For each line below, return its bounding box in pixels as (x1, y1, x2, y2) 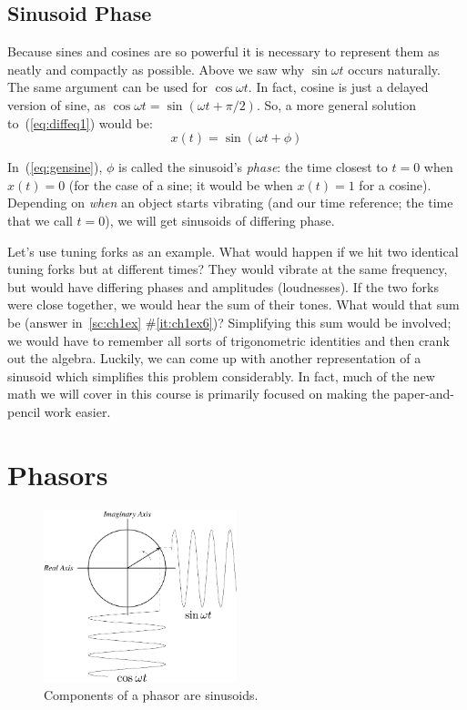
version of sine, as (7, 95, 106, 114)
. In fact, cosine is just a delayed (248, 77, 429, 96)
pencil (7, 401, 41, 421)
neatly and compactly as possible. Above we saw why (7, 59, 305, 78)
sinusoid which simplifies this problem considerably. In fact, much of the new (7, 366, 435, 385)
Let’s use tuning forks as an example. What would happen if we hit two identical (7, 241, 459, 260)
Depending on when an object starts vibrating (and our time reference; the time (7, 193, 453, 212)
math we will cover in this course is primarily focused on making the (7, 384, 390, 403)
